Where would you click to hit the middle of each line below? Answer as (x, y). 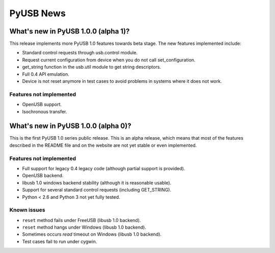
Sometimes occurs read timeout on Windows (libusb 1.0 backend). (92, 234)
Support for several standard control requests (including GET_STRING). (97, 190)
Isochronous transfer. (45, 111)
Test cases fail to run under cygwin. (60, 241)
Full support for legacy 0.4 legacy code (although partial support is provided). (104, 168)
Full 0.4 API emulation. (46, 74)
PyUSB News (38, 13)
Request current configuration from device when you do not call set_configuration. (109, 60)
